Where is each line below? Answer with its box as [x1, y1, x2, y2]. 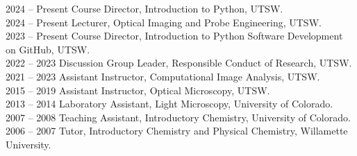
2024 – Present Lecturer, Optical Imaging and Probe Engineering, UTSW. [6, 15, 322, 29]
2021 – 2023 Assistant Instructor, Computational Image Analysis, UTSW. [6, 69, 320, 83]
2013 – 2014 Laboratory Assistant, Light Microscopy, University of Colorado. [6, 96, 333, 111]
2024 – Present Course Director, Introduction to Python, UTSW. [6, 1, 283, 15]
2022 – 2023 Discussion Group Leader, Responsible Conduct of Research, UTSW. [6, 55, 352, 70]
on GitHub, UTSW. [6, 42, 90, 56]
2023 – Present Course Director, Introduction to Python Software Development [6, 28, 343, 43]
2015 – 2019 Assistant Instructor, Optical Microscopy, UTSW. [6, 83, 270, 97]
